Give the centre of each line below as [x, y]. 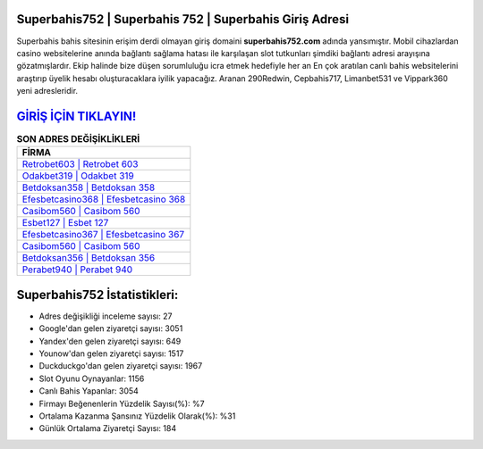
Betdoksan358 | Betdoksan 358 [89, 187]
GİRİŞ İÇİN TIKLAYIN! [76, 116]
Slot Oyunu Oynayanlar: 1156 [92, 378]
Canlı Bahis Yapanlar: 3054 [89, 391]
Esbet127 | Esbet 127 [65, 223]
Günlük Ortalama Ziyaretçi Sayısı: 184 [108, 428]
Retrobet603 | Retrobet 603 [80, 164]
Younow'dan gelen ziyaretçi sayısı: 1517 [111, 353]
